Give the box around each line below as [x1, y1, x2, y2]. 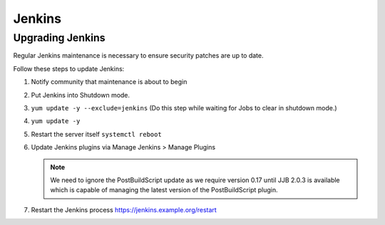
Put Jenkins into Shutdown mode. [31, 90, 130, 99]
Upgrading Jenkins [13, 31, 106, 44]
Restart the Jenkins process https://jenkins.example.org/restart [31, 205, 217, 214]
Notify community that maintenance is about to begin [31, 78, 188, 86]
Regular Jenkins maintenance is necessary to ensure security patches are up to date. [13, 51, 264, 60]
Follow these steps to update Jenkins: [13, 64, 125, 73]
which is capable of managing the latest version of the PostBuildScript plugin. [50, 186, 278, 194]
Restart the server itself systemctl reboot [31, 130, 162, 138]
